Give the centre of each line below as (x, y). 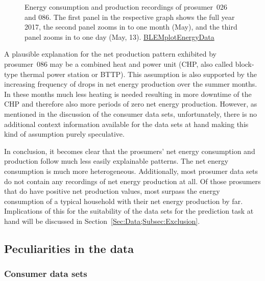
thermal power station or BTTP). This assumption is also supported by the (138, 74)
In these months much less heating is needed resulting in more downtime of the (128, 94)
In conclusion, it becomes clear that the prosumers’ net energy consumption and (130, 151)
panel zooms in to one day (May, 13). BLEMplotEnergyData (119, 36)
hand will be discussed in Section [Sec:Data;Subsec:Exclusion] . (102, 221)
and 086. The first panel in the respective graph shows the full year (130, 17)
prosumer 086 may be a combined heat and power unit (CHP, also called (119, 63)
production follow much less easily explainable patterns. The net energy (116, 161)
